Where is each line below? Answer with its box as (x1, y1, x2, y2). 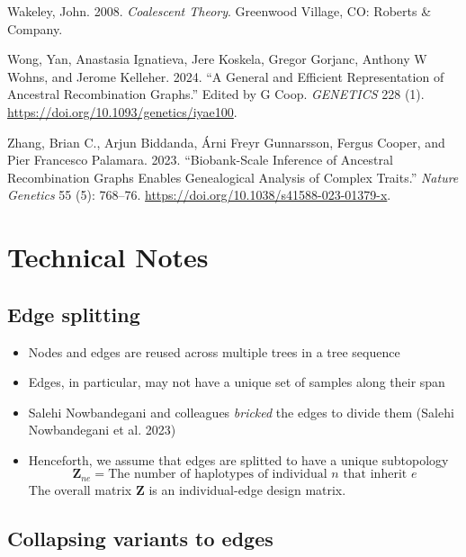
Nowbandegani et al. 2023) (28, 420, 176, 439)
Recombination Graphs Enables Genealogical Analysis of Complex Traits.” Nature (7, 167, 459, 186)
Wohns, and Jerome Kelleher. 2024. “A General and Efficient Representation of (7, 67, 444, 85)
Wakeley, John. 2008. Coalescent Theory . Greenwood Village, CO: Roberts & (7, 2, 432, 20)
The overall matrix (28, 480, 132, 499)
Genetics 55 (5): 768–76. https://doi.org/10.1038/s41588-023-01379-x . (7, 185, 391, 204)
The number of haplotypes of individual (108, 468, 327, 481)
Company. (7, 19, 63, 38)
